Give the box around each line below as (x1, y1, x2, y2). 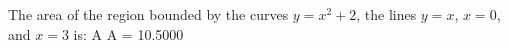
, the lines (356, 4, 417, 24)
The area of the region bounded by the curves (8, 4, 289, 24)
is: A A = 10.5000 (73, 23, 184, 44)
